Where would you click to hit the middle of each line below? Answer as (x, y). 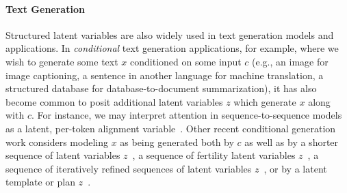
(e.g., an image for (290, 61)
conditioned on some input (186, 61)
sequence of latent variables (63, 155)
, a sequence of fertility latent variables (214, 155)
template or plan (40, 182)
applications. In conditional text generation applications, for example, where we (172, 48)
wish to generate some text (62, 61)
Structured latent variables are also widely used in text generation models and (170, 34)
